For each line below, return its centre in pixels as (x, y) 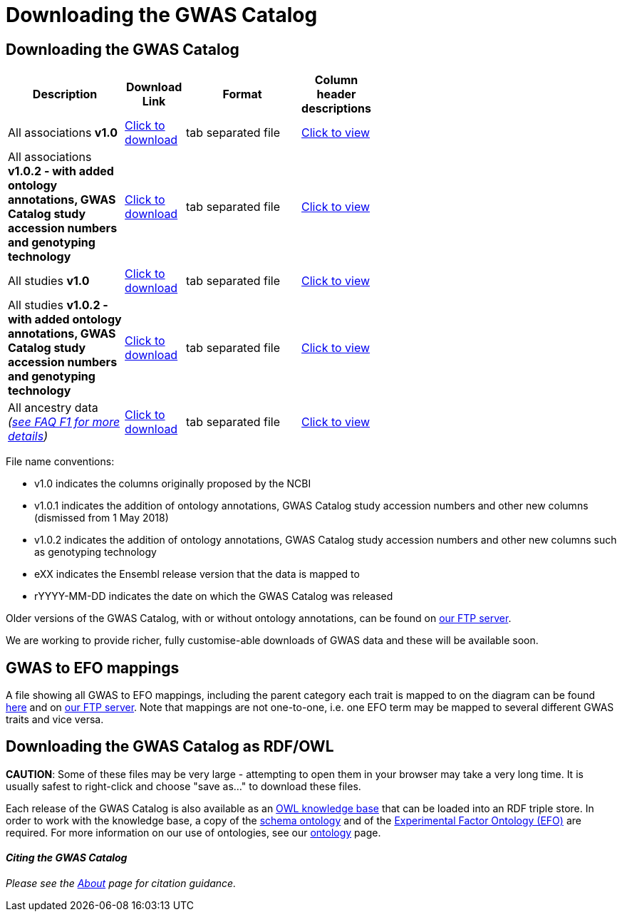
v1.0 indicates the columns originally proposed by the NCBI (173, 484)
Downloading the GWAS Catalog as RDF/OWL (170, 747)
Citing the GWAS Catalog (67, 858)
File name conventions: (60, 462)
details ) (28, 436)
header (336, 94)
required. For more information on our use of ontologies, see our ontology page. (193, 832)
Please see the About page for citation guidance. (121, 884)
